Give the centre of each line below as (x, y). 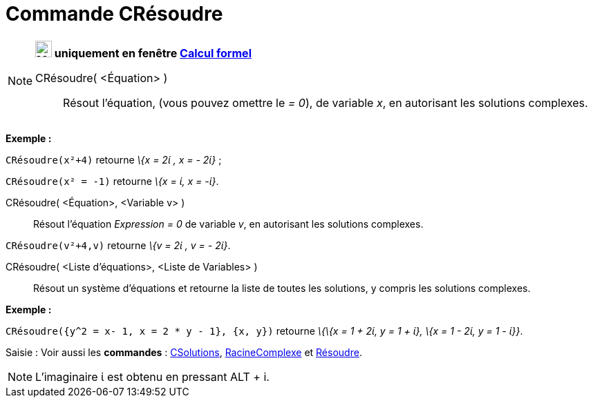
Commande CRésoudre (114, 14)
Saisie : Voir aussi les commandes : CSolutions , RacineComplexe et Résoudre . (184, 352)
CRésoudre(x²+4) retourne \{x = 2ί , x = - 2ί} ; (114, 159)
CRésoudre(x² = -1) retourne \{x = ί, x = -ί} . (112, 181)
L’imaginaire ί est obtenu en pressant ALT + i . (152, 376)
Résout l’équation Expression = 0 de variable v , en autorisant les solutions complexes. (228, 224)
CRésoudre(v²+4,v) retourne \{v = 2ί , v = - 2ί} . (118, 245)
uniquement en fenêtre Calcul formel (153, 53)
